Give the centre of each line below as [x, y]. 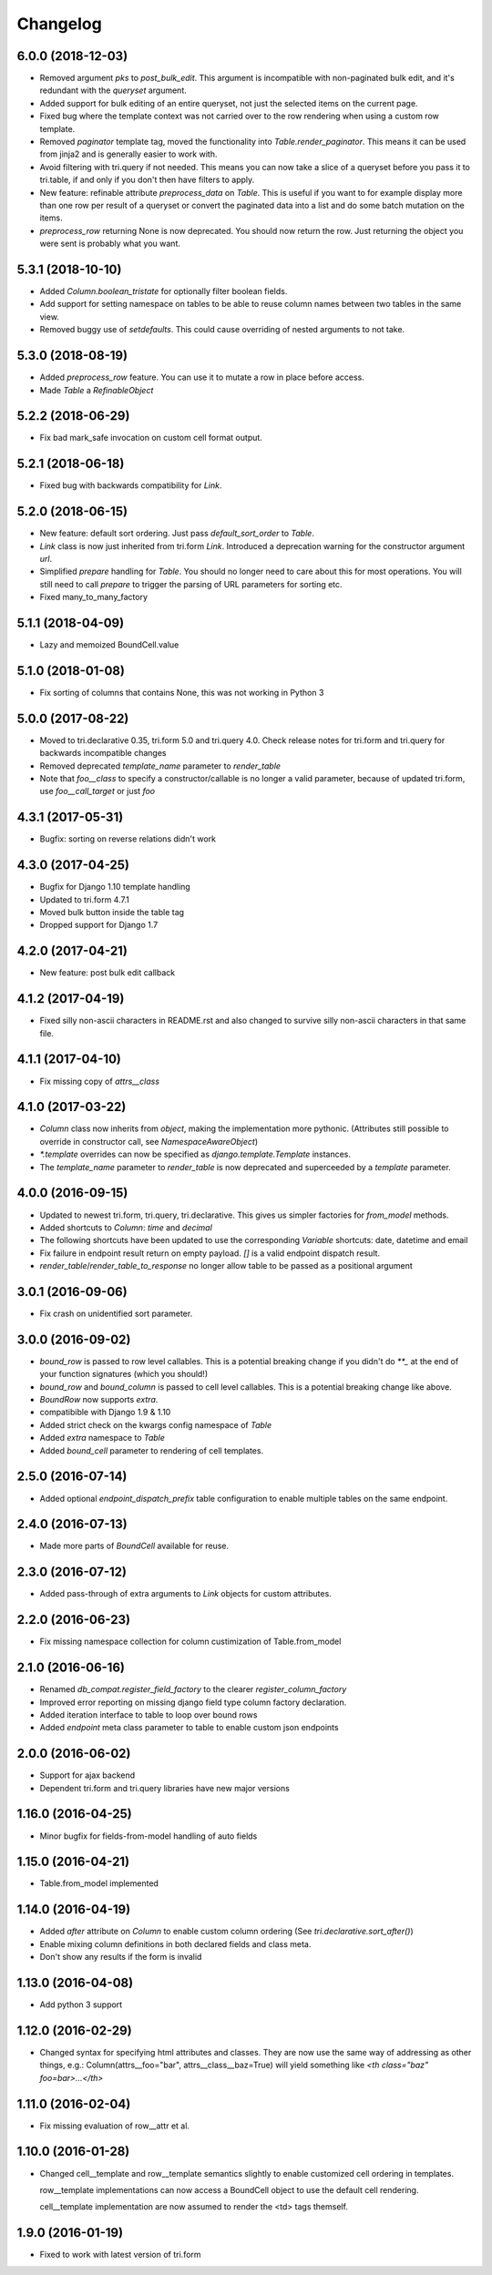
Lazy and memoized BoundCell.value [109, 645]
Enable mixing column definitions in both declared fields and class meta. [175, 1943]
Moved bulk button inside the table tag [112, 913]
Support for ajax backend [87, 1775]
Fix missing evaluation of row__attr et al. [115, 2126]
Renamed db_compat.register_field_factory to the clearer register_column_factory [193, 1689]
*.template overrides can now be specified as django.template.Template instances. [195, 1154]
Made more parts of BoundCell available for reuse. [134, 1546]
